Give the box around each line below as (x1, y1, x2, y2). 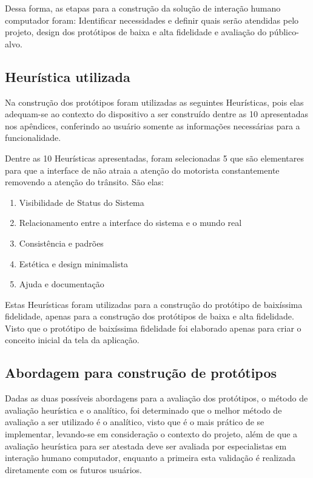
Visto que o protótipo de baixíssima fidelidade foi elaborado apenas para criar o (5, 321, 301, 334)
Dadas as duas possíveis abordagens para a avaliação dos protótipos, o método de (5, 392, 308, 405)
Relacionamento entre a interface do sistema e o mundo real (19, 216, 242, 229)
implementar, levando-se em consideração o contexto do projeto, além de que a (5, 428, 298, 440)
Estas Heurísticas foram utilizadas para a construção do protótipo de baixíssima (5, 298, 303, 310)
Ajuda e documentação (19, 278, 104, 290)
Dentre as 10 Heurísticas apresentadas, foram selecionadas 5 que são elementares (5, 151, 304, 164)
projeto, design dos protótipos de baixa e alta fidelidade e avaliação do (5, 26, 267, 38)
